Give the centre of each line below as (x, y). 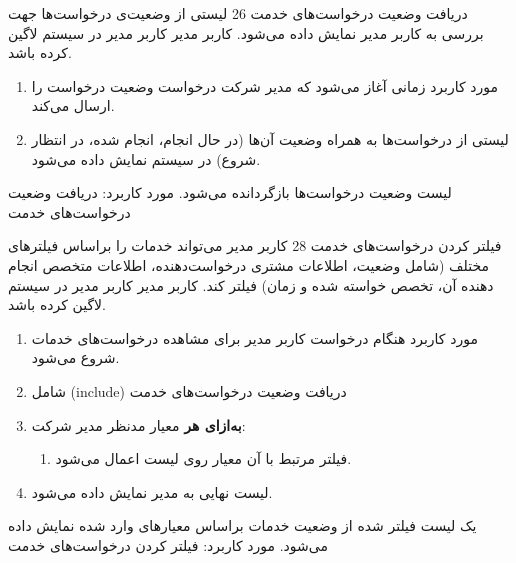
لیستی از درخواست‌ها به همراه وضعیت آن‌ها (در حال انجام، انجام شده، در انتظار (270, 138)
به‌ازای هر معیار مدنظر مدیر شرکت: (138, 424)
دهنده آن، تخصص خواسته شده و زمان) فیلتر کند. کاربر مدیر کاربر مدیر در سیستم (251, 284)
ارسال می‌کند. (73, 105)
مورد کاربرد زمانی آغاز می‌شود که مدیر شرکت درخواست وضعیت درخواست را (265, 85)
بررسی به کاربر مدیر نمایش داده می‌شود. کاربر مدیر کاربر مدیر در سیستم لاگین (246, 32)
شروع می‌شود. (75, 357)
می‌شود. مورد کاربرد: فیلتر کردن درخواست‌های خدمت (168, 544)
